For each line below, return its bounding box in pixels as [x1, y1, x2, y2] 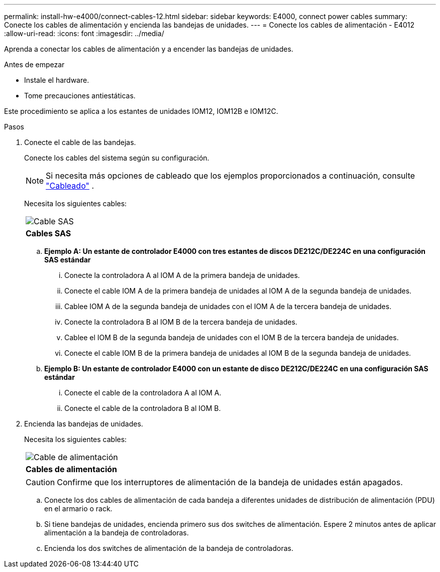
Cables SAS [26, 228, 71, 238]
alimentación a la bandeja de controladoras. [44, 528, 189, 537]
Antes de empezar [4, 60, 65, 69]
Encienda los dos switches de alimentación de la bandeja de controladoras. [44, 544, 293, 552]
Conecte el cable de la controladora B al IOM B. [64, 404, 221, 412]
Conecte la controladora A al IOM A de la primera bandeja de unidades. [64, 271, 300, 279]
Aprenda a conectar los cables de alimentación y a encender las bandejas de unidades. [4, 45, 293, 53]
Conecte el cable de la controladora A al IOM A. [64, 388, 222, 397]
